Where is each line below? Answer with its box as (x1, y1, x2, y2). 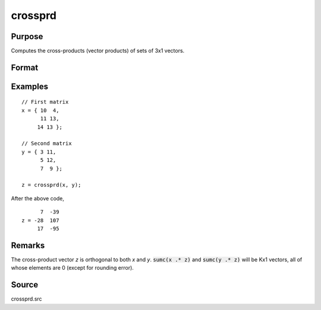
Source (11, 280, 39, 290)
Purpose (11, 31, 43, 41)
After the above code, (11, 194, 65, 202)
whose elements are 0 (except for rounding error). (11, 264, 134, 271)
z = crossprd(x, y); (21, 181, 81, 188)
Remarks (11, 240, 45, 250)
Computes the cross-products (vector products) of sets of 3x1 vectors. (11, 47, 185, 55)
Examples (11, 81, 49, 91)
